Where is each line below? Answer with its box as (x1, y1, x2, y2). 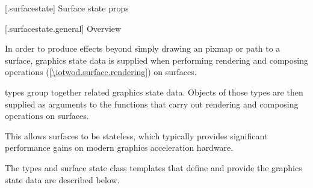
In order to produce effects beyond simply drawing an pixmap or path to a (5, 42, 280, 55)
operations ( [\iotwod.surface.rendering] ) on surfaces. (5, 65, 197, 78)
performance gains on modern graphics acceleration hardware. (5, 141, 234, 154)
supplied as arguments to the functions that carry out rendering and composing (5, 97, 299, 110)
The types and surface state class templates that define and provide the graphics (5, 161, 302, 174)
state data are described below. (5, 173, 120, 186)
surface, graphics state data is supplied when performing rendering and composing (5, 53, 308, 66)
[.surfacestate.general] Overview (5, 22, 122, 34)
